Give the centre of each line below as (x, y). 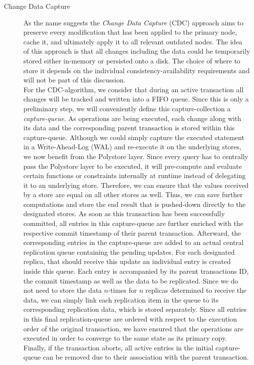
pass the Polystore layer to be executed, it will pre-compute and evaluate (133, 166)
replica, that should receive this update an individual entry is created (127, 261)
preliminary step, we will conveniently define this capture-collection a (127, 108)
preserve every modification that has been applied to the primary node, (130, 32)
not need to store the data (63, 290)
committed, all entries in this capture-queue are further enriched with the (133, 223)
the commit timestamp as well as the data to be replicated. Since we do (131, 280)
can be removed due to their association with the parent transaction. (146, 357)
